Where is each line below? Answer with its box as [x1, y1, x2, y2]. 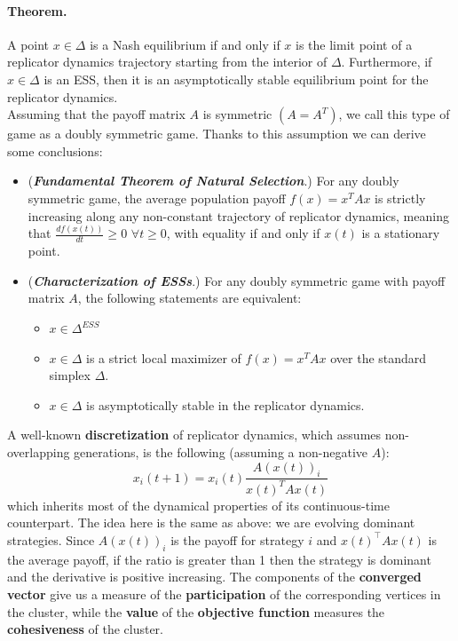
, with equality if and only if [166, 224, 320, 242]
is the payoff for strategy [170, 530, 304, 549]
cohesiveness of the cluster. [7, 620, 163, 638]
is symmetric [202, 105, 272, 123]
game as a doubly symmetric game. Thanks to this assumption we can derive [7, 124, 426, 143]
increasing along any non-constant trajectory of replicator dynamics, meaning [28, 206, 449, 225]
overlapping [7, 443, 70, 462]
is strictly [375, 188, 426, 207]
